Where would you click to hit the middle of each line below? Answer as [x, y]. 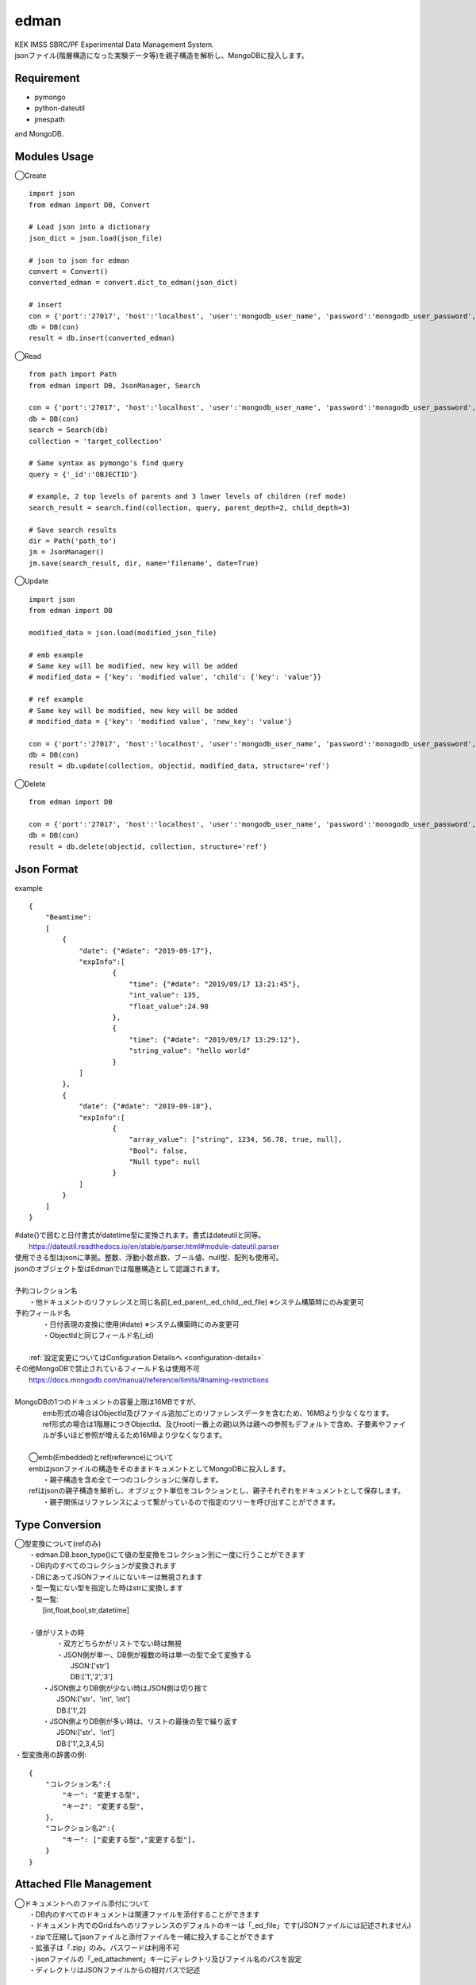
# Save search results [73, 530]
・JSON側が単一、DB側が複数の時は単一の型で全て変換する [154, 1655]
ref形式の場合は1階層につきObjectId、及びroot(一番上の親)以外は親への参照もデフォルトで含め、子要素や [214, 1424]
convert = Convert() [69, 272]
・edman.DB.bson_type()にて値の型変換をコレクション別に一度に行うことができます [167, 1555]
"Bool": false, [158, 1151]
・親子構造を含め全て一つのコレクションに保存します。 [132, 1480]
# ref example [56, 700]
